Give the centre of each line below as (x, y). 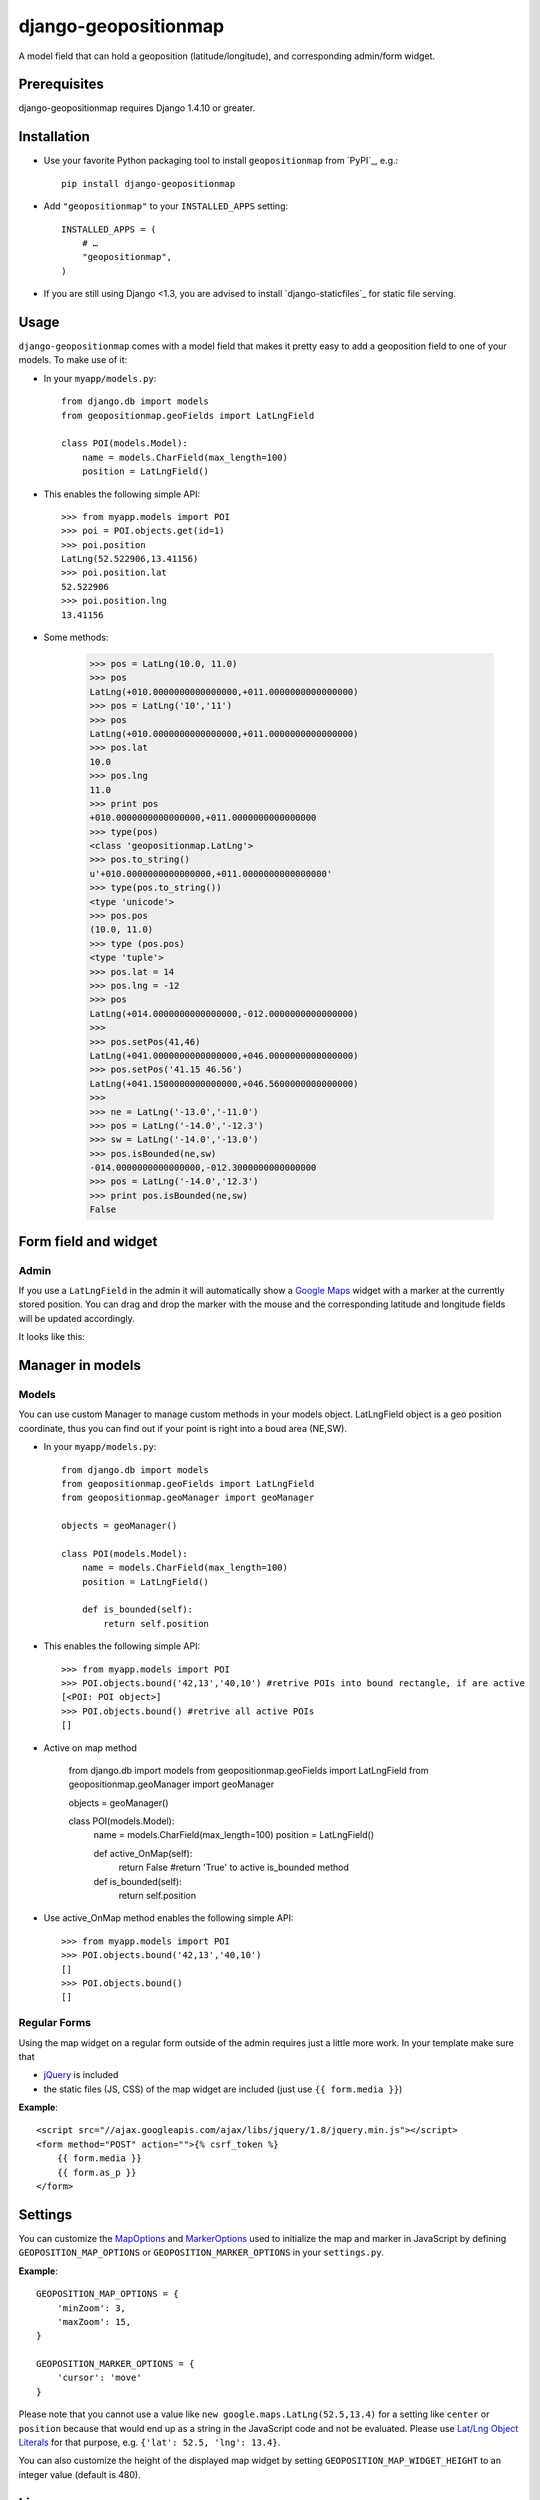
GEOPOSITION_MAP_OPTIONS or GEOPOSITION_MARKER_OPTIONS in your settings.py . (201, 2252)
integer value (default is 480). (79, 2474)
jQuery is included (81, 2075)
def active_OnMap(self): (143, 1853)
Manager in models (80, 1365)
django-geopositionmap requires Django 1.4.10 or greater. (137, 108)
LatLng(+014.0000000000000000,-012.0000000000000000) (224, 1013)
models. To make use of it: (73, 360)
